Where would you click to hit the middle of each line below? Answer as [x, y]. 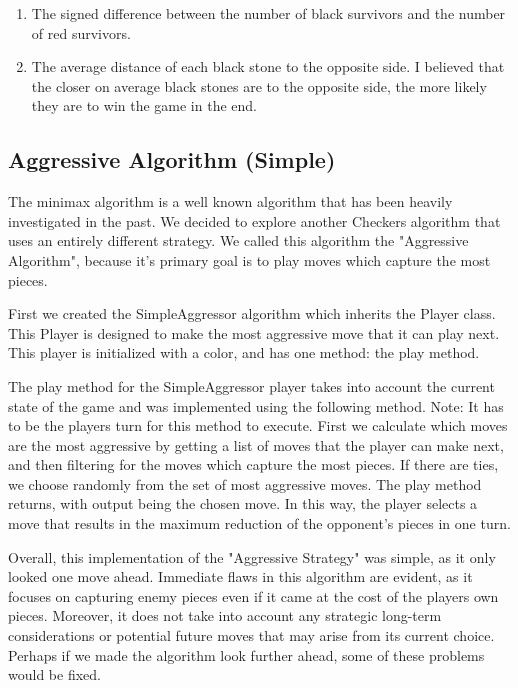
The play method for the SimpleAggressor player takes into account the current [251, 385]
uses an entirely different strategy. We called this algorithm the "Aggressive [238, 240]
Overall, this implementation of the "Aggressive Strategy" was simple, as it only [252, 556]
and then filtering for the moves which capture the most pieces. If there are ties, [253, 464]
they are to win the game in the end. [144, 105]
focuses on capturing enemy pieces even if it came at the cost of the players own [253, 595]
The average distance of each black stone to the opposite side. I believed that [268, 66]
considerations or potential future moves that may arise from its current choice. [251, 635]
